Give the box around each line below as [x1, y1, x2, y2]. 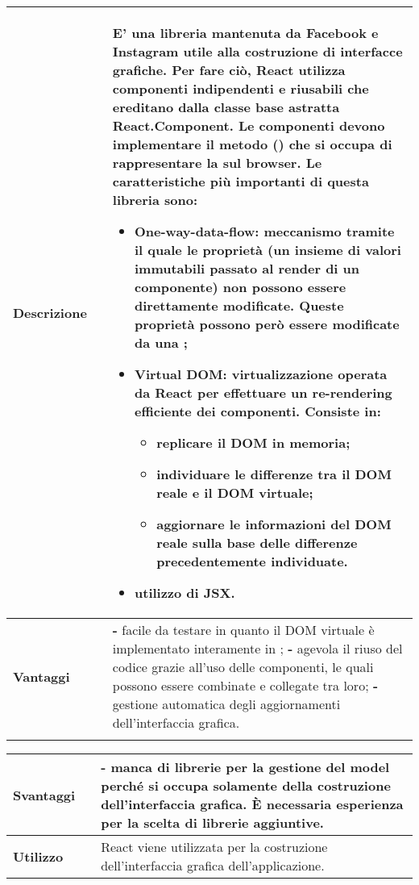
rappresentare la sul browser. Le [112, 153, 322, 172]
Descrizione [13, 303, 87, 322]
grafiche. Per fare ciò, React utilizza [112, 61, 346, 79]
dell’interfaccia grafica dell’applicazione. [101, 856, 325, 875]
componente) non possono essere [135, 278, 346, 296]
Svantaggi [13, 785, 76, 804]
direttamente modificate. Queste [135, 296, 344, 315]
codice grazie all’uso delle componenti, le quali [112, 657, 374, 676]
